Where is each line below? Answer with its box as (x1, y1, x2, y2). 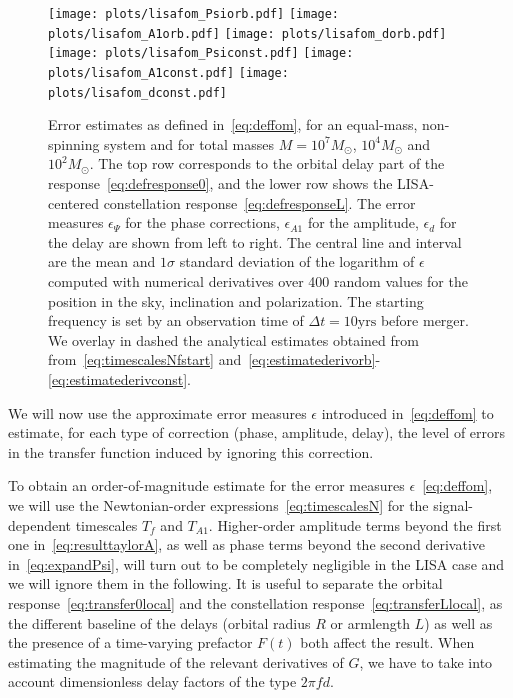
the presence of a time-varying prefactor (8, 632, 253, 653)
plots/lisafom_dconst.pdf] (48, 85, 227, 100)
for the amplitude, (307, 212, 419, 233)
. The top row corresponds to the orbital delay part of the (89, 153, 445, 174)
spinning (48, 133, 100, 154)
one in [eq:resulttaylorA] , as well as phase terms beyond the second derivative (8, 534, 485, 555)
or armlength (330, 612, 410, 633)
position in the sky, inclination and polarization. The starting (48, 290, 424, 311)
